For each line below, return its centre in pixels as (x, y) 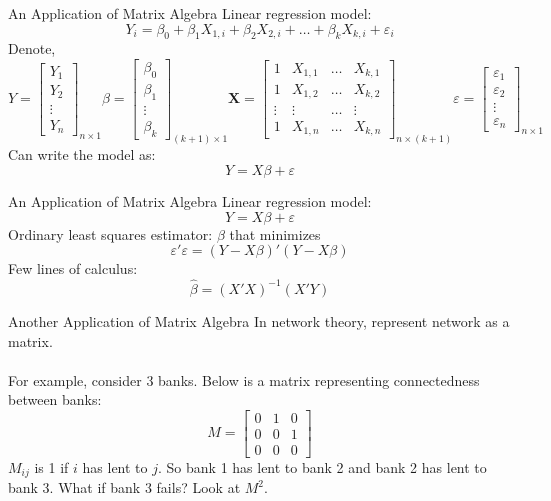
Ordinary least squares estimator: (110, 233)
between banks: (55, 399)
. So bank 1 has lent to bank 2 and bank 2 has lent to (322, 467)
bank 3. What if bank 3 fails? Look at (124, 487)
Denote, (32, 48)
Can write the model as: (82, 154)
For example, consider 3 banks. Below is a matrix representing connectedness (244, 379)
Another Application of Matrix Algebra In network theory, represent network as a (259, 320)
